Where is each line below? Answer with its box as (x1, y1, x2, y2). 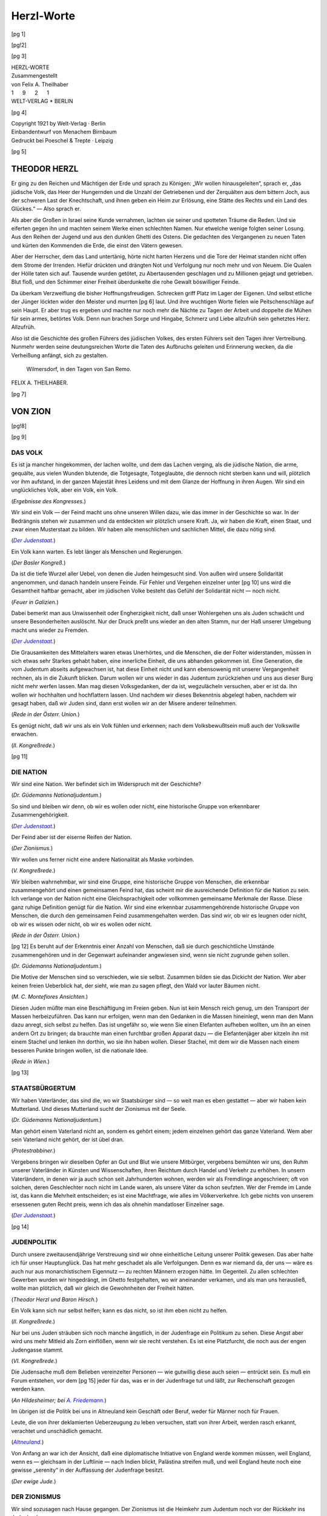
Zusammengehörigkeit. (11, 811, 69, 819)
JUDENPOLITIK (11, 1238, 58, 1246)
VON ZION (11, 406, 51, 417)
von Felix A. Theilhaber (11, 81, 69, 88)
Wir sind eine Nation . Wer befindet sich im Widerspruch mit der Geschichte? (11, 780, 202, 788)
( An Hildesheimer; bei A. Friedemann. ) (11, 1397, 107, 1404)
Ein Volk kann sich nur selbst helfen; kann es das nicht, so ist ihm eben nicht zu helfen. (11, 1307, 228, 1314)
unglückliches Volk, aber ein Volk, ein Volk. (11, 486, 118, 494)
